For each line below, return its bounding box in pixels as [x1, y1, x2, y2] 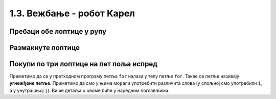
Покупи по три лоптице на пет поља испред [9, 60, 158, 68]
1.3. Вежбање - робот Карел [9, 8, 135, 19]
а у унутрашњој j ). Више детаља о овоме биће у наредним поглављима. [9, 87, 170, 93]
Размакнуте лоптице [9, 43, 80, 52]
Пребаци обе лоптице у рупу [9, 27, 107, 36]
